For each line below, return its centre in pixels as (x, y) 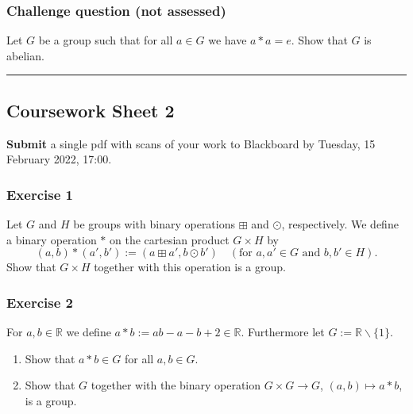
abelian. (25, 55)
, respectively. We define (340, 224)
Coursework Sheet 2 (91, 110)
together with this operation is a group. (190, 267)
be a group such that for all (106, 40)
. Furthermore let (283, 332)
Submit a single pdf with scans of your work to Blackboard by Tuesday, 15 (191, 143)
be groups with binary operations (154, 224)
